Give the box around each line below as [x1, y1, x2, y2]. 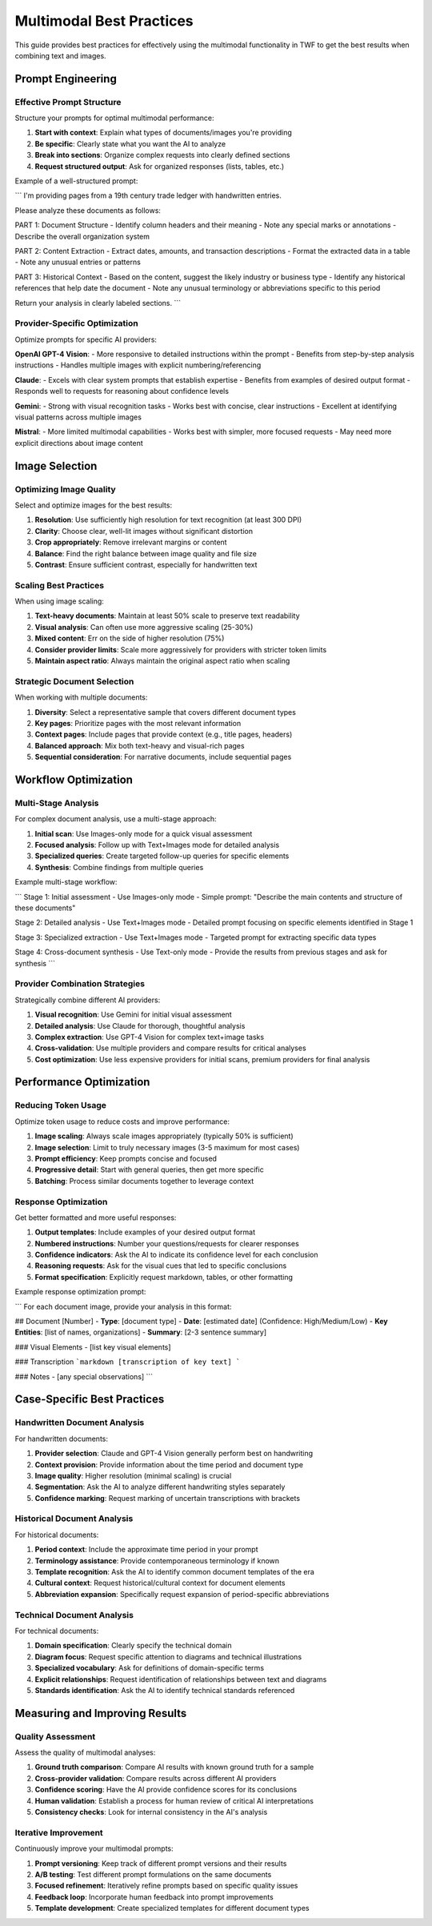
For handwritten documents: [14, 1434, 108, 1443]
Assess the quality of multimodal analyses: [14, 1747, 156, 1757]
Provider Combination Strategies [14, 978, 146, 989]
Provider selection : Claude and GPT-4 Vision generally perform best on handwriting [34, 1449, 314, 1459]
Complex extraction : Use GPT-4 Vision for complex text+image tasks [34, 1032, 264, 1041]
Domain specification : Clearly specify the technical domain [34, 1641, 232, 1651]
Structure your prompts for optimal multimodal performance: [14, 113, 214, 123]
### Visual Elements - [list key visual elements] [14, 1342, 171, 1352]
